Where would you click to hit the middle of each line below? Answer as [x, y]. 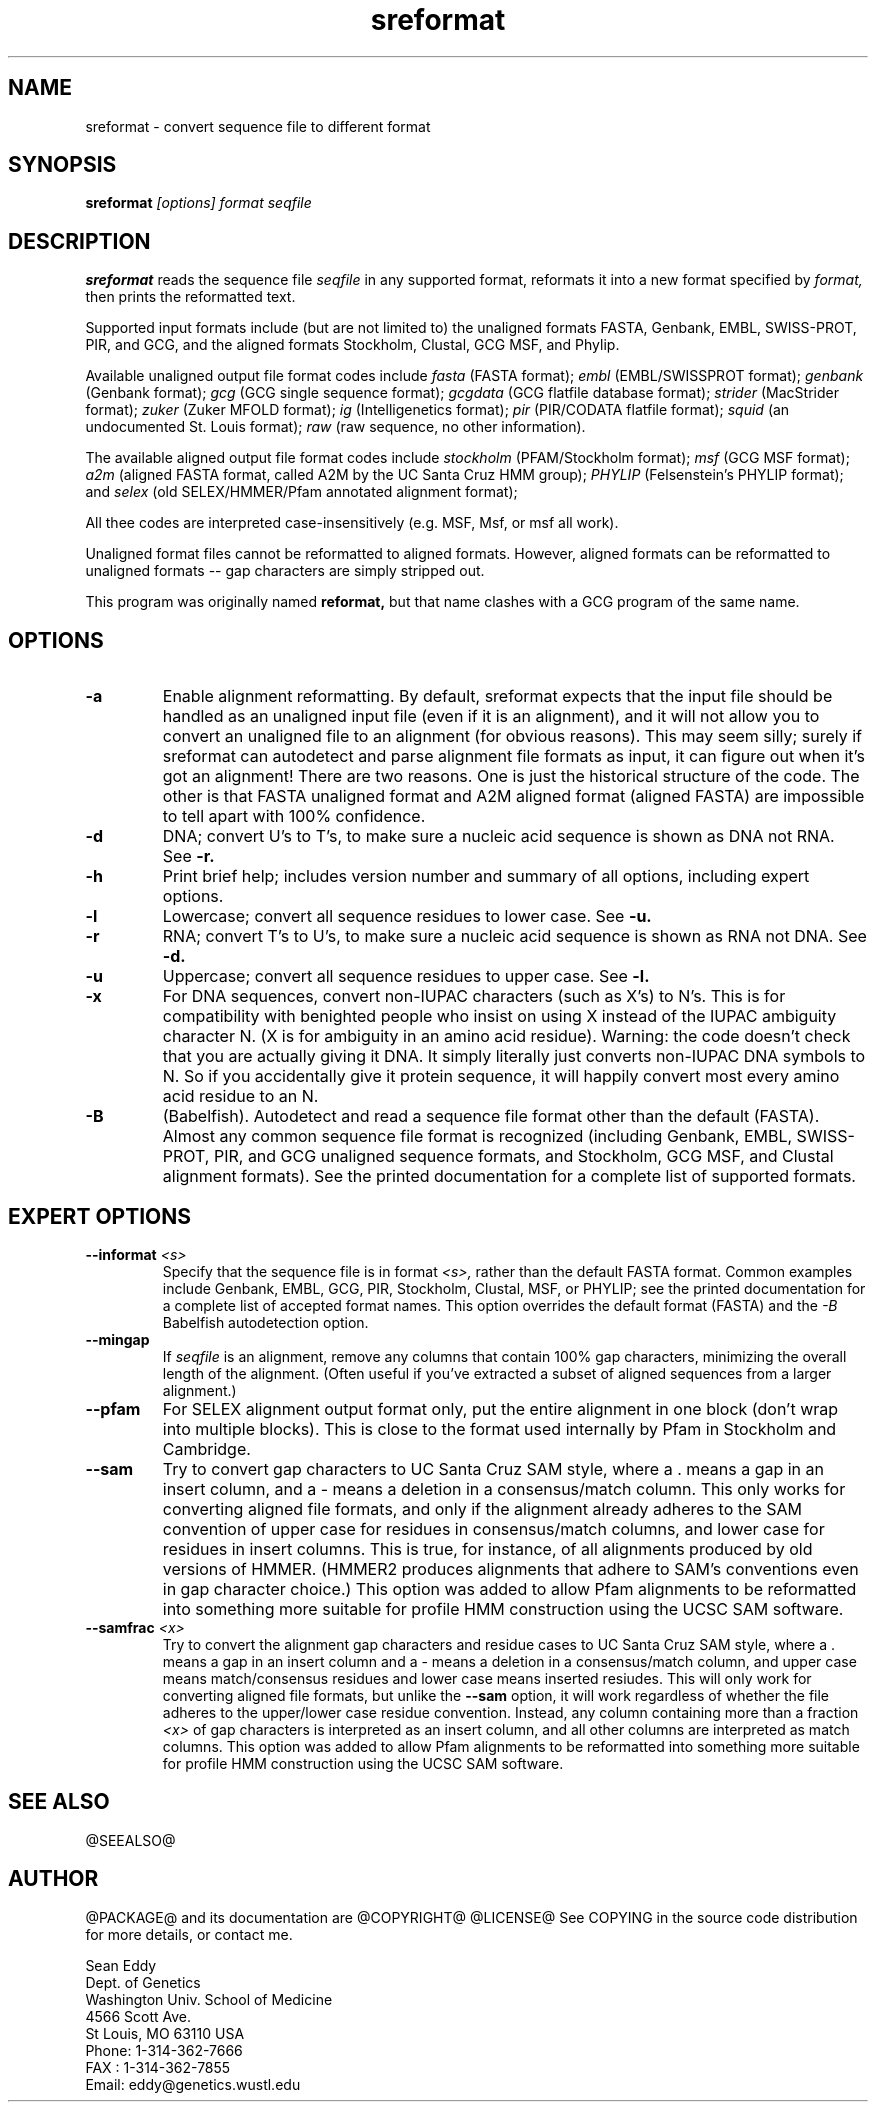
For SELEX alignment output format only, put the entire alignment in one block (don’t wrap [500, 1408]
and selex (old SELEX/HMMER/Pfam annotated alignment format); [301, 492]
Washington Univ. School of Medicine [209, 1999]
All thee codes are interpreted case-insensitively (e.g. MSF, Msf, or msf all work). [352, 523]
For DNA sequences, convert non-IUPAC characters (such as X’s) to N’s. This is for [474, 996]
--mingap [117, 1339]
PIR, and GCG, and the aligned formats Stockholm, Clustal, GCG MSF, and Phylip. [352, 345]
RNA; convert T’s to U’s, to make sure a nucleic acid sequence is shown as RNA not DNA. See [514, 936]
